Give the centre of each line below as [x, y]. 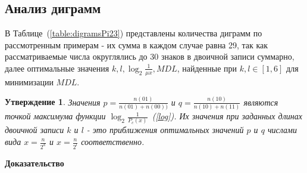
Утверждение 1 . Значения [53, 102]
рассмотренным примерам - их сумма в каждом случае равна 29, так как [137, 44]
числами [282, 130]
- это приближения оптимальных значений [165, 130]
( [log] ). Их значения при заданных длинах [227, 116]
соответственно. [113, 141]
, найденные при [207, 68]
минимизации [29, 81]
